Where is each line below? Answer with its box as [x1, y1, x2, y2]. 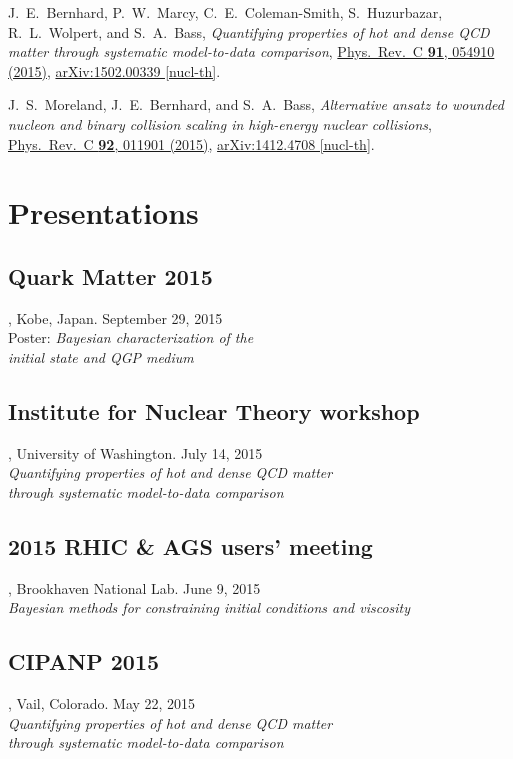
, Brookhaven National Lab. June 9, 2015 [8, 577, 261, 598]
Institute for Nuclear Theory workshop [8, 395, 420, 426]
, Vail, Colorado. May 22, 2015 [8, 693, 196, 714]
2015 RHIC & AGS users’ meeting [8, 530, 373, 561]
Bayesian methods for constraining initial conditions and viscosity [8, 597, 411, 618]
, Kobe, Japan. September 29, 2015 [8, 307, 223, 328]
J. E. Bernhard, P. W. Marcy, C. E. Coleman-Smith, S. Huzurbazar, [8, 2, 443, 22]
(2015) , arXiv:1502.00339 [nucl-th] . [8, 60, 221, 81]
